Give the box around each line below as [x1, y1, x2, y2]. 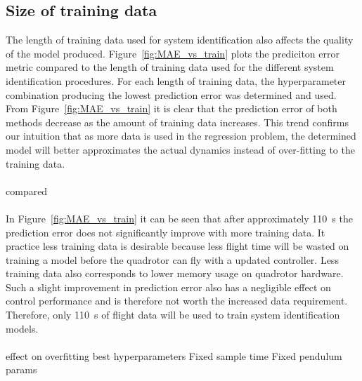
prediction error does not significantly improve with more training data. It [6, 225, 325, 239]
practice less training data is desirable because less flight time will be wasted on [6, 239, 349, 253]
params [6, 362, 37, 377]
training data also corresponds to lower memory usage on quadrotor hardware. [6, 266, 344, 281]
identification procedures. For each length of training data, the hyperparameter [6, 73, 346, 88]
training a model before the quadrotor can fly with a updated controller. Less [6, 252, 339, 267]
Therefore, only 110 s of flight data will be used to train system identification [6, 307, 340, 322]
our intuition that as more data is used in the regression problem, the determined [6, 128, 356, 143]
